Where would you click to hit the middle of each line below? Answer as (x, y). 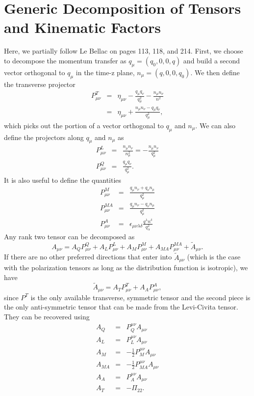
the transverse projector (40, 84)
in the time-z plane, (105, 72)
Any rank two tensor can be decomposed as (69, 237)
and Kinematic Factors (83, 27)
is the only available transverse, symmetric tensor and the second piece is (140, 297)
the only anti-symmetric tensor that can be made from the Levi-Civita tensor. (121, 307)
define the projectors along (44, 137)
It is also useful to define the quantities (63, 180)
